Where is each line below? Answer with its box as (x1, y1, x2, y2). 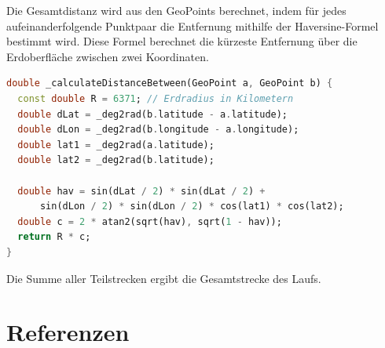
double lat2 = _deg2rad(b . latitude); (17, 154, 214, 166)
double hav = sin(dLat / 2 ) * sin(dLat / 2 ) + (17, 185, 266, 197)
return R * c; (17, 231, 91, 243)
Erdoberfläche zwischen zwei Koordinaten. (6, 48, 209, 64)
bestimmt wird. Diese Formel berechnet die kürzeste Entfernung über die (6, 33, 357, 49)
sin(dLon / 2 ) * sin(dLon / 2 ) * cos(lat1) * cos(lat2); (39, 201, 344, 212)
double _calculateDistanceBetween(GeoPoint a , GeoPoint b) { (6, 78, 333, 89)
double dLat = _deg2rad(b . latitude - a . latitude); (17, 108, 288, 120)
